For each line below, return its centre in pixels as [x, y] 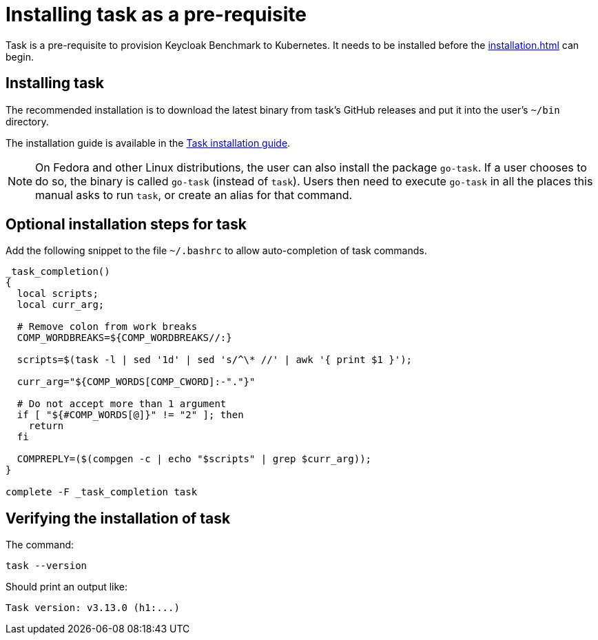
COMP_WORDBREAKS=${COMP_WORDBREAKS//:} [124, 338]
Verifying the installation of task [118, 518]
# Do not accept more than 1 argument [122, 404]
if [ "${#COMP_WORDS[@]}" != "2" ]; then [130, 415]
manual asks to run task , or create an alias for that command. [194, 195]
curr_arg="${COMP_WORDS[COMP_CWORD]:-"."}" [136, 382]
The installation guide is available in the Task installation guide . [148, 143]
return [46, 426]
